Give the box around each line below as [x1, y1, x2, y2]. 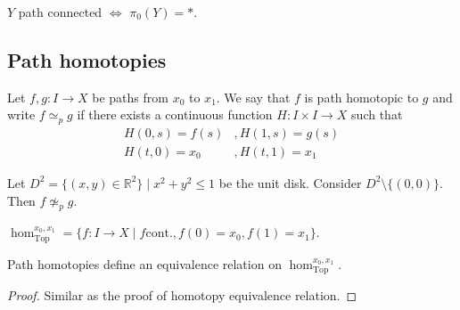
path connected [18, 3, 103, 20]
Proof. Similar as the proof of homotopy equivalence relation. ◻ [7, 286, 357, 305]
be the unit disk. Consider [218, 173, 362, 192]
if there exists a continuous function [77, 105, 273, 124]
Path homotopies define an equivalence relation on [7, 254, 282, 273]
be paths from [92, 87, 168, 106]
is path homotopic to [304, 87, 419, 106]
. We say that [216, 87, 291, 106]
